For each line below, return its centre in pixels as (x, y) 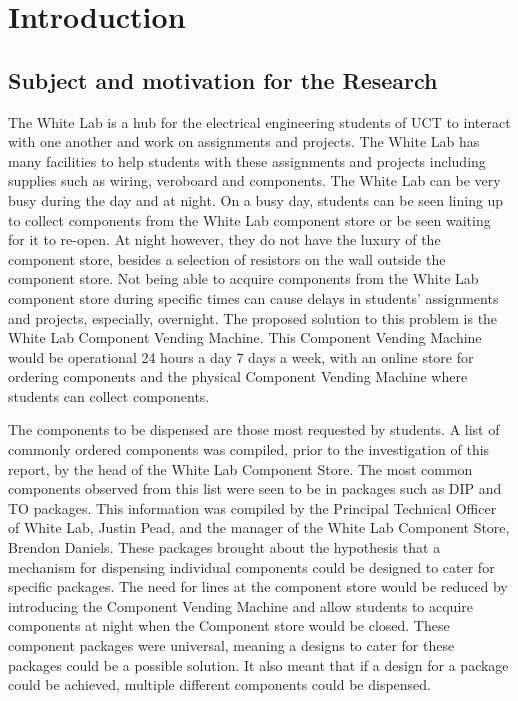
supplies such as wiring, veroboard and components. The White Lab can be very (254, 180)
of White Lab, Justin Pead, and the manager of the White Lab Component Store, (259, 527)
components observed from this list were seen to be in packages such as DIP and (255, 488)
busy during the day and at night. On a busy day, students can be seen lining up (256, 199)
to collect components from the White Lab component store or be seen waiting (249, 219)
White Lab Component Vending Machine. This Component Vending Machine (245, 337)
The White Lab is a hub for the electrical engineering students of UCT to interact (259, 121)
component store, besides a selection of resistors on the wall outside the (227, 258)
